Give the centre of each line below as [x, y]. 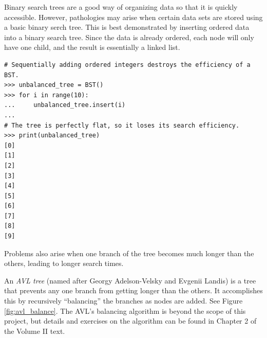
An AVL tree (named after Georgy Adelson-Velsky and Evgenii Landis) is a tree [130, 280]
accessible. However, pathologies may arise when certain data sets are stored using [133, 17]
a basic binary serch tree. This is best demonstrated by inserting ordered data [127, 27]
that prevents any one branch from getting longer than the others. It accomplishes [133, 290]
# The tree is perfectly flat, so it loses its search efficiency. [122, 125]
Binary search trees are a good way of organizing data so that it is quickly [121, 7]
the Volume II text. [35, 331]
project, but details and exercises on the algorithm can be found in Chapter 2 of [130, 321]
